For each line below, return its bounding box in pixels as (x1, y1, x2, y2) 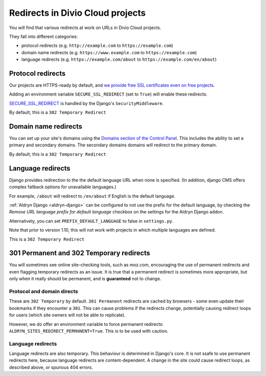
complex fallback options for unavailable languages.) (9, 184, 117, 190)
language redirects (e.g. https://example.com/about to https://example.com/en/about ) (21, 57, 217, 63)
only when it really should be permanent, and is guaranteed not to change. (9, 276, 162, 282)
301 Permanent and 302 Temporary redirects (9, 249, 150, 257)
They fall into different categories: (9, 34, 78, 39)
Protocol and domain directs (9, 288, 78, 295)
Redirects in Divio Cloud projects (9, 7, 146, 18)
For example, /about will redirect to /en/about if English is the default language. (9, 193, 176, 199)
